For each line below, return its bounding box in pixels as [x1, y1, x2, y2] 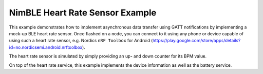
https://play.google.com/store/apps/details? [152, 38, 241, 44]
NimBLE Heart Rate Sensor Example [9, 7, 157, 18]
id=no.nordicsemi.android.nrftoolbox [9, 44, 83, 50]
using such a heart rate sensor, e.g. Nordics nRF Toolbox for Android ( [9, 38, 153, 44]
